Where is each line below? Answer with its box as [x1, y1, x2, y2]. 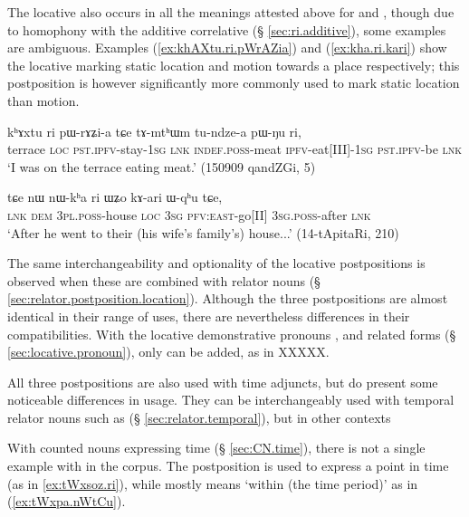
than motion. [7, 91, 80, 110]
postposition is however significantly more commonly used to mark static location [7, 73, 460, 92]
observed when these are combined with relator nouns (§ [7, 271, 321, 290]
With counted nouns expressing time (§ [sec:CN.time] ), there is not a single [7, 438, 426, 457]
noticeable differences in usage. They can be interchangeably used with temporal [7, 390, 455, 409]
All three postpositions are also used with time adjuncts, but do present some [7, 372, 438, 391]
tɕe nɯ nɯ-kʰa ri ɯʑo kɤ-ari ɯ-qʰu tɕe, [7, 187, 223, 206]
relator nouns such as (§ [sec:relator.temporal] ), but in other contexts [7, 407, 391, 426]
